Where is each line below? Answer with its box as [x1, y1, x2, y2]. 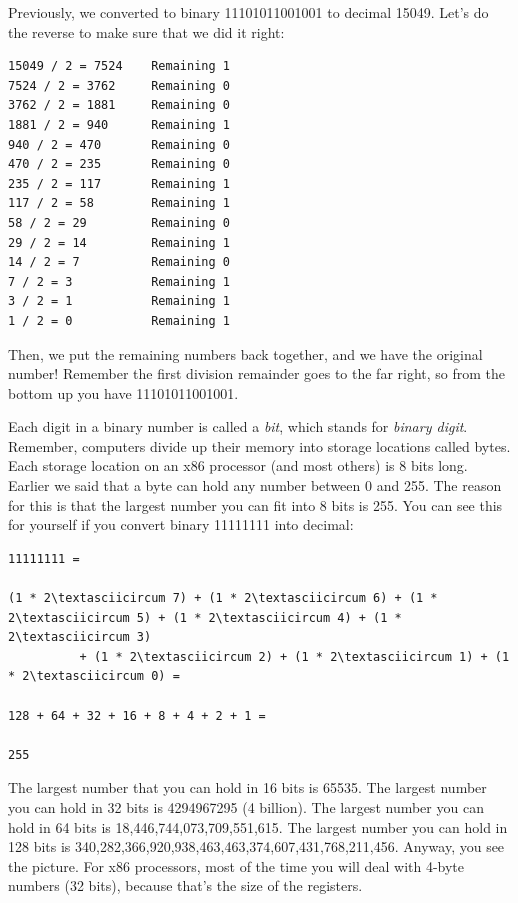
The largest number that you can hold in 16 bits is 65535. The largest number [8, 777, 487, 798]
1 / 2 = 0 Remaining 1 [8, 313, 230, 328]
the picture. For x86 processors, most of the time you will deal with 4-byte [8, 855, 465, 876]
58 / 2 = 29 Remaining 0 [8, 215, 230, 230]
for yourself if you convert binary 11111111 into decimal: [8, 514, 354, 535]
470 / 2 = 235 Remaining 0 [8, 157, 230, 172]
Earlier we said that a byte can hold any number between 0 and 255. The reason [8, 475, 502, 496]
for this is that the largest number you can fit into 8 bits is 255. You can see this [8, 494, 503, 515]
